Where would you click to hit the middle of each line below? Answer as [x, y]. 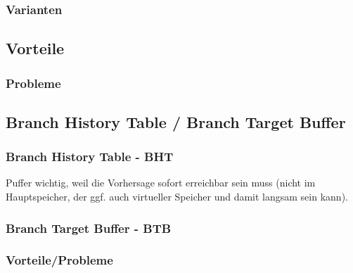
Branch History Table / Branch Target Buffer [176, 121]
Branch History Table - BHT [90, 157]
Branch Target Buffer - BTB [89, 228]
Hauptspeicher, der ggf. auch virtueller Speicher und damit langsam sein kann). [177, 197]
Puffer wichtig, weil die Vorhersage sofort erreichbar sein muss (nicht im [161, 183]
